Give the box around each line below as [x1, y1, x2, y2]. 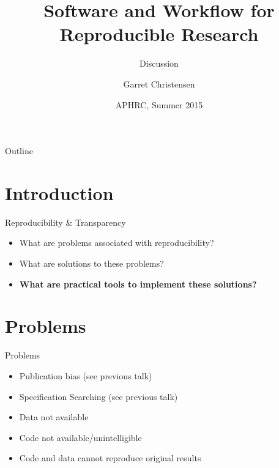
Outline [5, 144, 33, 157]
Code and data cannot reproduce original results [19, 451, 201, 464]
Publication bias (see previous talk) [19, 369, 152, 382]
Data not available [19, 410, 89, 423]
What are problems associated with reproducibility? [19, 236, 214, 249]
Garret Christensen [123, 77, 195, 90]
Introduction [5, 180, 114, 205]
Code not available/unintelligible [19, 431, 142, 444]
